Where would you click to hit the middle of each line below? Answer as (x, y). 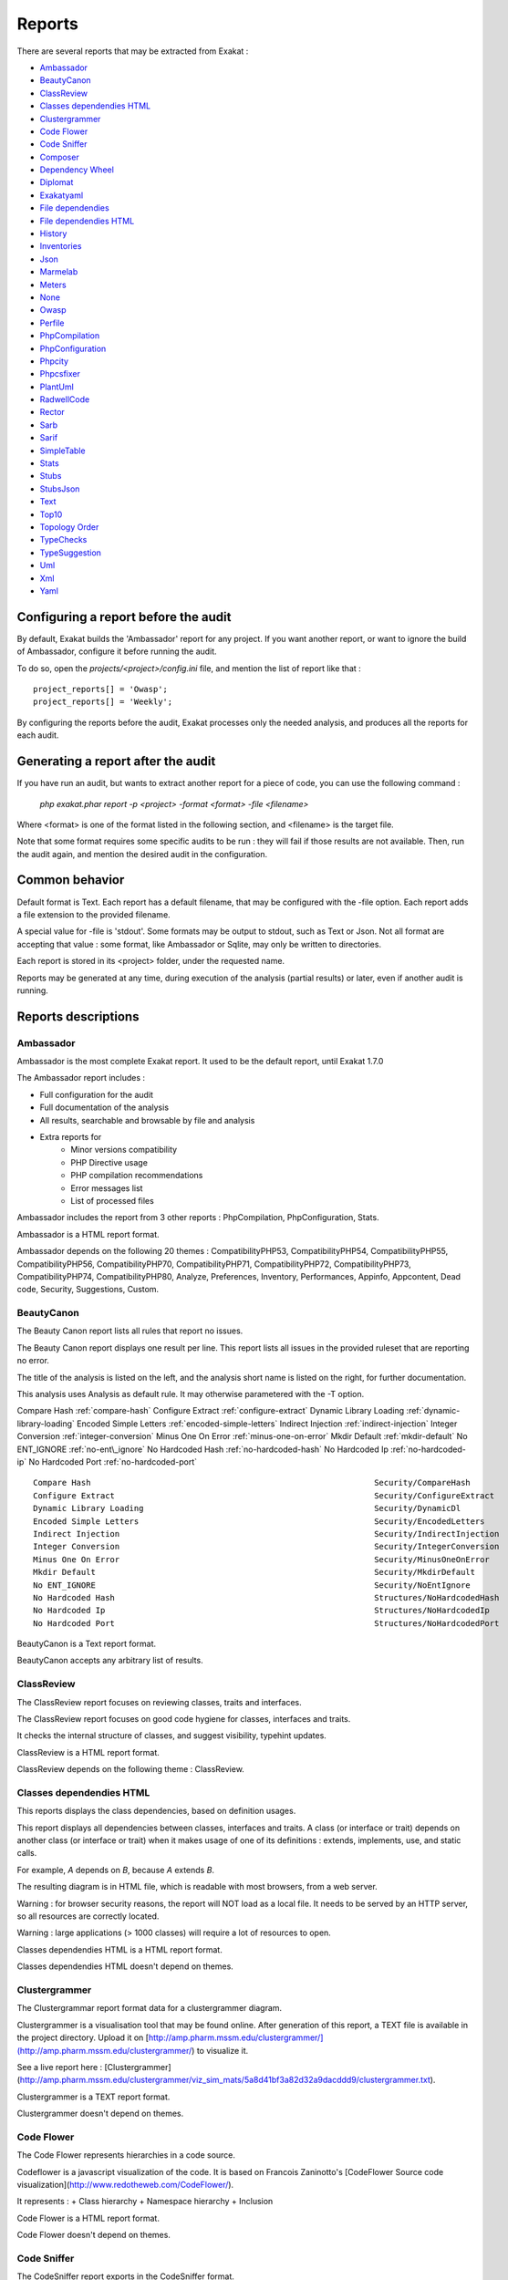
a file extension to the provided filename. (93, 914)
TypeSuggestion (71, 553)
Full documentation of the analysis (104, 1107)
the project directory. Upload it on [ (83, 2037)
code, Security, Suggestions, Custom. (88, 1290)
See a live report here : (60, 2067)
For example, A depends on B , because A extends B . (115, 1870)
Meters (53, 285)
